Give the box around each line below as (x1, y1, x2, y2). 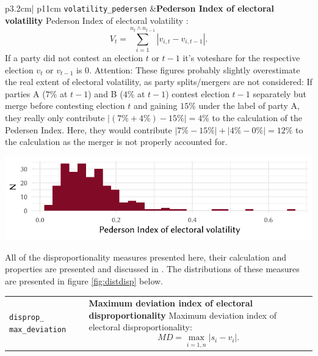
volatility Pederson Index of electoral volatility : (5, 13, 189, 26)
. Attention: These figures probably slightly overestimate (89, 63, 300, 76)
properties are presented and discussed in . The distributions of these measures (5, 262, 300, 275)
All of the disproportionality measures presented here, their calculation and (5, 250, 287, 263)
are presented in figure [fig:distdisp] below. (5, 274, 163, 287)
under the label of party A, (198, 99, 300, 112)
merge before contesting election (5, 99, 125, 112)
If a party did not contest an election (5, 51, 143, 64)
